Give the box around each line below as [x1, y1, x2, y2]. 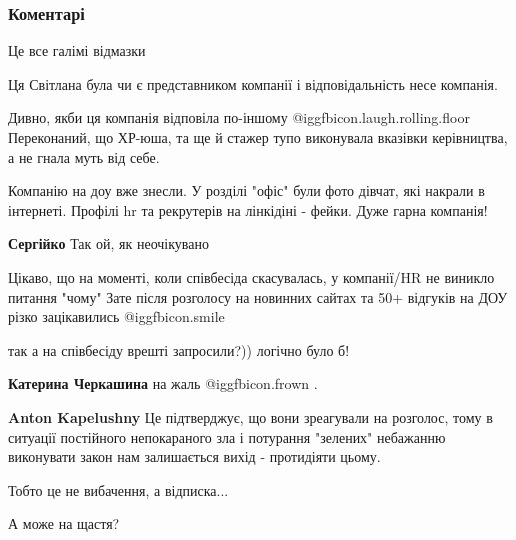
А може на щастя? [8, 513, 120, 534]
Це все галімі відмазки [8, 40, 146, 61]
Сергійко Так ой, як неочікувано [8, 233, 209, 254]
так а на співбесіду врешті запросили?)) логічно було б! [8, 339, 350, 360]
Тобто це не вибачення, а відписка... [8, 479, 229, 500]
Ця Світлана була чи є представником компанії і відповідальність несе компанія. [8, 73, 498, 94]
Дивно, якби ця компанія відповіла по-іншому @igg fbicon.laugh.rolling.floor [8, 107, 470, 128]
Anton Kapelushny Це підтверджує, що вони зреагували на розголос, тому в [8, 406, 493, 427]
